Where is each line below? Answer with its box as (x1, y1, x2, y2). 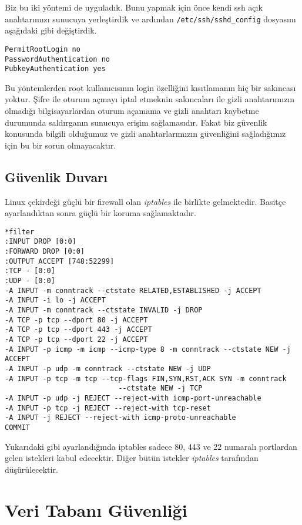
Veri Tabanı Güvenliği (5, 497, 187, 521)
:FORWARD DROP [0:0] (5, 247, 85, 256)
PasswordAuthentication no (5, 55, 110, 63)
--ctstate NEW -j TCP (118, 384, 203, 393)
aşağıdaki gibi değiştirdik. (5, 24, 97, 36)
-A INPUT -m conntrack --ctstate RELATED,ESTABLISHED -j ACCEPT (5, 286, 261, 295)
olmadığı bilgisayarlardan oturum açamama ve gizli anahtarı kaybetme (5, 105, 259, 116)
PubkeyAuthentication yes (5, 65, 106, 73)
